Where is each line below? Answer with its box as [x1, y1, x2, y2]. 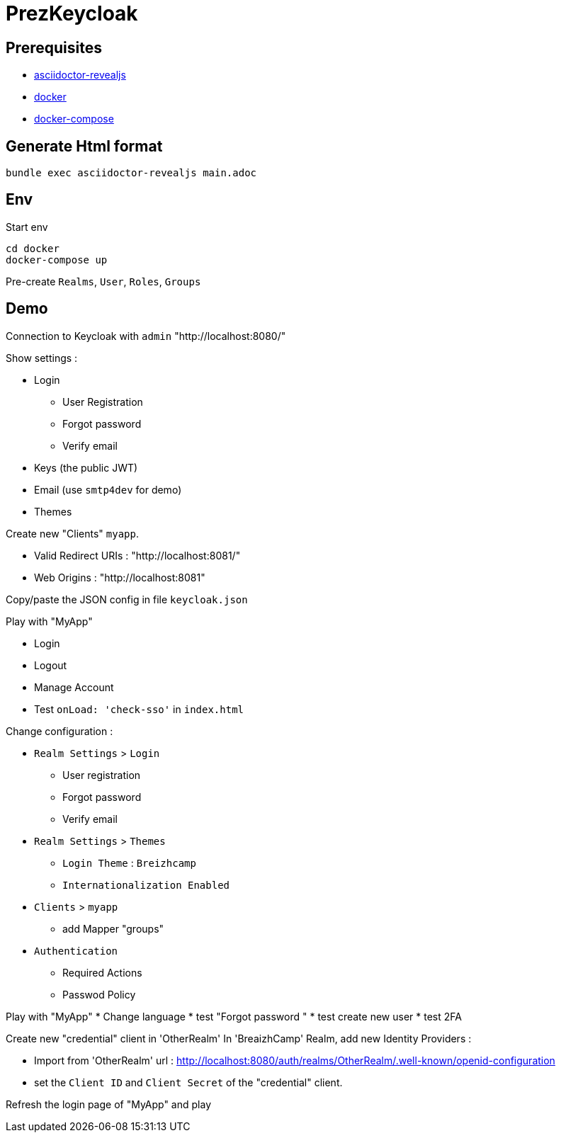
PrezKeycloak [6, 1, 138, 25]
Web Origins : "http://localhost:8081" [34, 571, 205, 584]
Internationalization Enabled [62, 879, 230, 891]
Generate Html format [6, 137, 163, 155]
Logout [34, 659, 67, 671]
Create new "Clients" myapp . [6, 527, 140, 540]
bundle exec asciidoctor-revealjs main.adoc [6, 167, 257, 179]
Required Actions [62, 966, 142, 979]
